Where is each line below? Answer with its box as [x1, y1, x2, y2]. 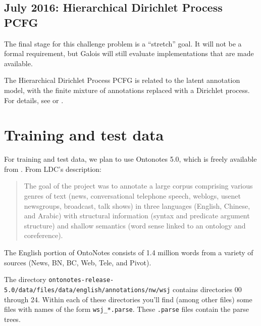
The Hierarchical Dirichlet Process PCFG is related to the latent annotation [4, 75, 240, 85]
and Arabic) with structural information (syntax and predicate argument [24, 210, 250, 221]
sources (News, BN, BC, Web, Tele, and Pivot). [4, 257, 151, 267]
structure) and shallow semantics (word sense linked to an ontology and [24, 220, 246, 230]
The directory [4, 274, 46, 285]
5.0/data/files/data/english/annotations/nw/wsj [4, 286, 171, 294]
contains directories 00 [172, 284, 242, 294]
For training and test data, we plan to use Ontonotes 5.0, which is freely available [4, 154, 257, 164]
